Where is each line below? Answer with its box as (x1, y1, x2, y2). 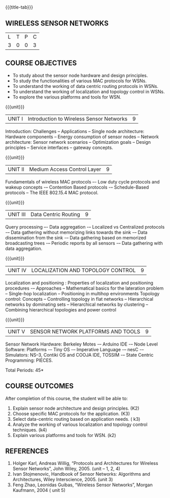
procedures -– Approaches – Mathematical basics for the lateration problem (5, 285, 164, 291)
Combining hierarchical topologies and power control (5, 306, 117, 313)
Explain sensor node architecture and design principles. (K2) (12, 405, 140, 411)
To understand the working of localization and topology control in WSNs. (12, 88, 165, 95)
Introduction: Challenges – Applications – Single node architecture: (5, 128, 145, 134)
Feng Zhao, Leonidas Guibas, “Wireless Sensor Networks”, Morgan (12, 482, 153, 488)
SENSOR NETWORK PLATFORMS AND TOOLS (29, 328, 141, 335)
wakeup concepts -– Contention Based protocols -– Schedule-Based (5, 184, 149, 190)
